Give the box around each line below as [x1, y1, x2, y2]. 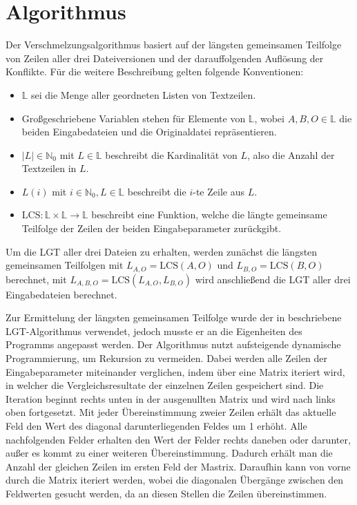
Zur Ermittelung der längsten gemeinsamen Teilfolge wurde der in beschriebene [6, 310, 342, 325]
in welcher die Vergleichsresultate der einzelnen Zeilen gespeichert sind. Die [6, 378, 324, 392]
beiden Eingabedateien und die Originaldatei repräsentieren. [21, 124, 277, 139]
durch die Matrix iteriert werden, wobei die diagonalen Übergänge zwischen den [6, 473, 344, 487]
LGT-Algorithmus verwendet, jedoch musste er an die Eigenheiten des [6, 323, 302, 338]
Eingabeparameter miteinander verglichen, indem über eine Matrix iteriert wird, [6, 364, 345, 379]
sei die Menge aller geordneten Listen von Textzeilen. [31, 87, 256, 102]
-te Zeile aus [193, 184, 244, 198]
